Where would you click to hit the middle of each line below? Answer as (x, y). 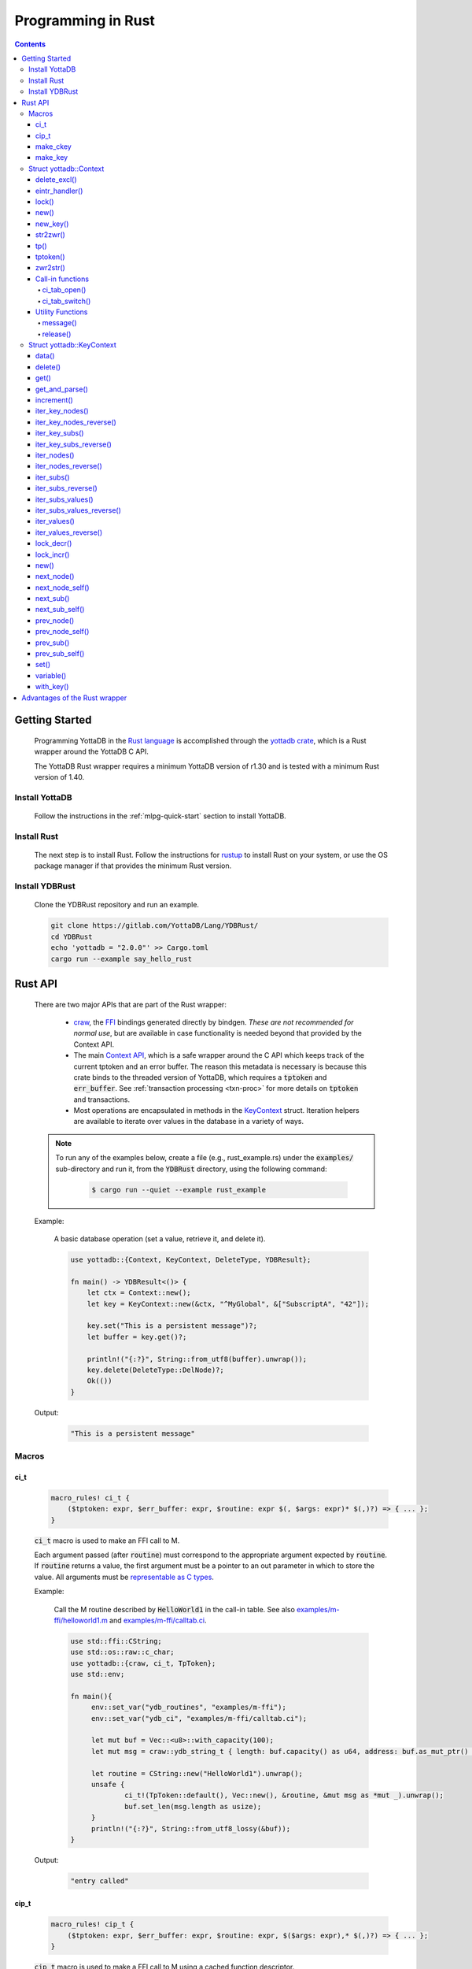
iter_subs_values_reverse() (79, 510)
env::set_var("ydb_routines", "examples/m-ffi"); (188, 1708)
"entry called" (100, 1881)
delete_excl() (57, 180)
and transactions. (101, 1099)
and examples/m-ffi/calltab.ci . (158, 1620)
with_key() (52, 687)
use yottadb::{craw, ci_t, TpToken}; (143, 1663)
